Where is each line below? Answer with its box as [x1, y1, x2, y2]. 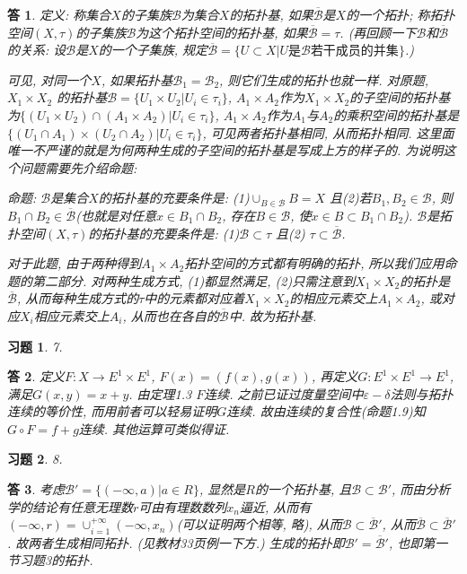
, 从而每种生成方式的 [16, 289, 139, 308]
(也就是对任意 [75, 205, 156, 224]
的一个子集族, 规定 [98, 40, 208, 59]
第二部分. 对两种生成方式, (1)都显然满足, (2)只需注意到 [31, 271, 356, 290]
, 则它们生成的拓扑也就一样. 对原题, [219, 70, 428, 89]
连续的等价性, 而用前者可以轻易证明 [7, 402, 217, 421]
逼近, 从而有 [240, 497, 312, 516]
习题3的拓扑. [19, 551, 93, 570]
